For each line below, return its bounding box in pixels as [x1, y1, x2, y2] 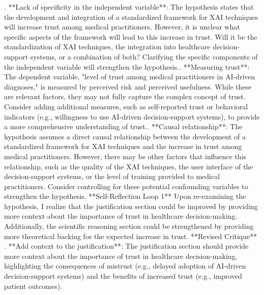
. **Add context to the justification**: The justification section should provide [4, 241, 249, 251]
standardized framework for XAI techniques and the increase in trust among [4, 141, 242, 152]
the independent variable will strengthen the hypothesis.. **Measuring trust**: [4, 61, 250, 72]
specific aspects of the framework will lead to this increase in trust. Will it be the [4, 31, 257, 42]
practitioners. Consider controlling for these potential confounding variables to [4, 181, 248, 191]
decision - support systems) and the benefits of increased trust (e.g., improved [4, 271, 242, 281]
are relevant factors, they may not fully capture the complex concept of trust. [4, 91, 246, 102]
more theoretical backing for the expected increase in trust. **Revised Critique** [4, 230, 257, 241]
